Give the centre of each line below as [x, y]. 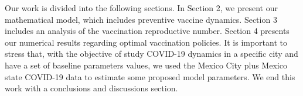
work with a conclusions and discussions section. [91, 88]
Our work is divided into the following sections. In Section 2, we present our [141, 8]
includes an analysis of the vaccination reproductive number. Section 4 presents [147, 31]
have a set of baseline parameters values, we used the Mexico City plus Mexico [146, 65]
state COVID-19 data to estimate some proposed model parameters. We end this [150, 76]
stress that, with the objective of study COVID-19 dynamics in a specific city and [151, 54]
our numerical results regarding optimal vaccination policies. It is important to [146, 42]
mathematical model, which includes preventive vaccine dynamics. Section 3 [141, 19]
